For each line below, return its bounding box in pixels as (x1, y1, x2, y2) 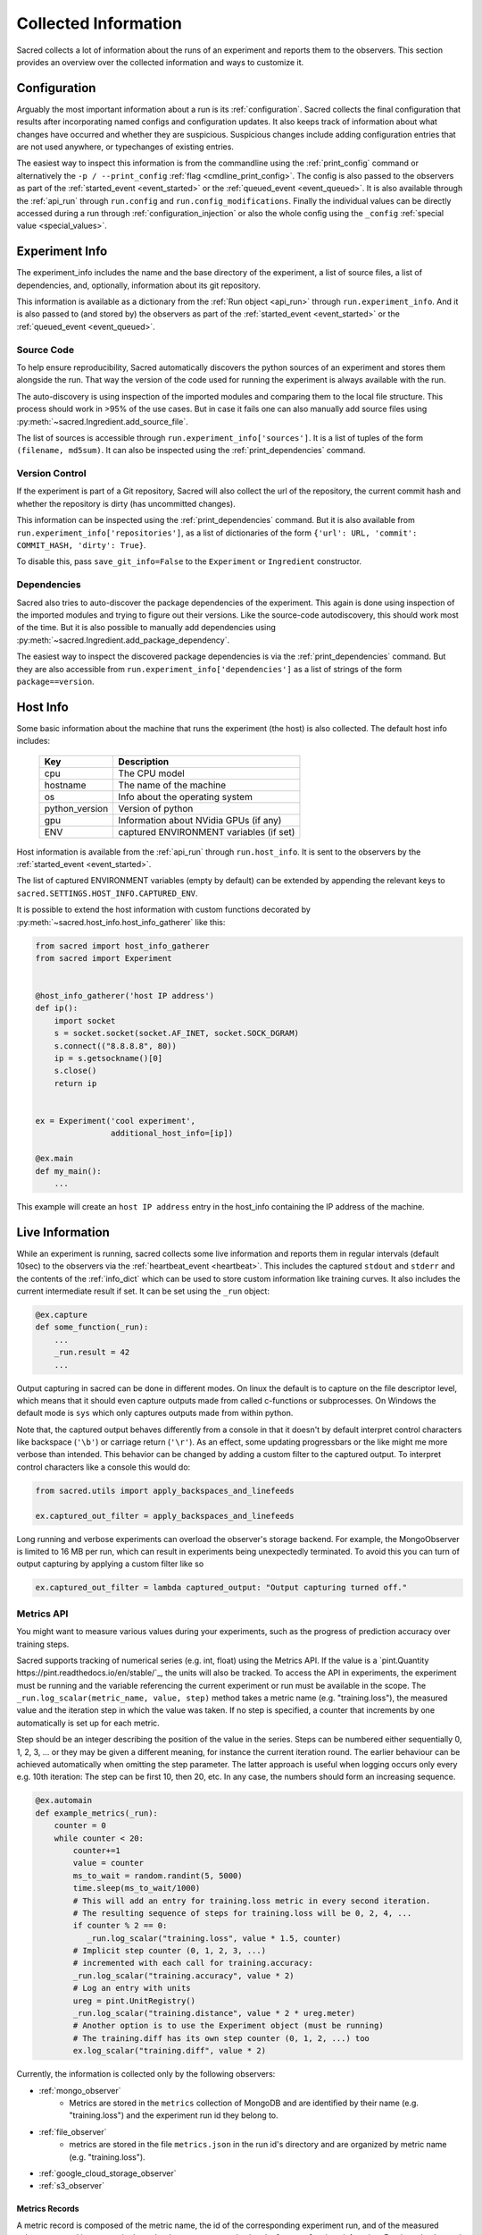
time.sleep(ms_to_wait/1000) (72, 1883, 201, 1893)
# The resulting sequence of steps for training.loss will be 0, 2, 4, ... (72, 1908, 412, 1918)
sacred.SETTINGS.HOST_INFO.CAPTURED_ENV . (16, 888, 198, 898)
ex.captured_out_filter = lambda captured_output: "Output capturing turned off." (35, 1582, 408, 1593)
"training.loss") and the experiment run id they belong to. (69, 2110, 278, 2121)
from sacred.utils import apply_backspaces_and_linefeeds (35, 1485, 295, 1496)
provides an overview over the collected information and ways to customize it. (16, 56, 304, 67)
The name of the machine (118, 779, 227, 791)
